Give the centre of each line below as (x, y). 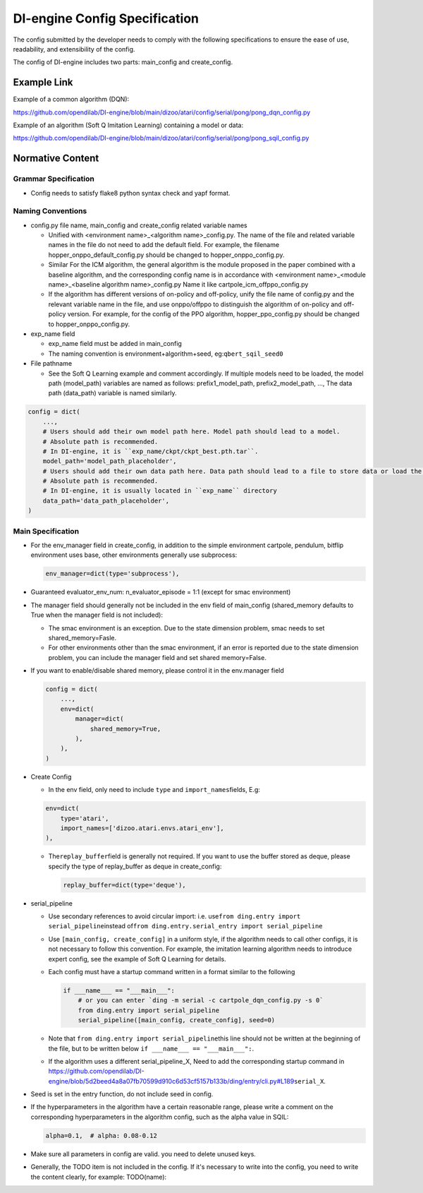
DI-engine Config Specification (106, 18)
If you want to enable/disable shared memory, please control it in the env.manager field (158, 671)
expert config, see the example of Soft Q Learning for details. (137, 959)
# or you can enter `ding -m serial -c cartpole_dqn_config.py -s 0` (201, 1000)
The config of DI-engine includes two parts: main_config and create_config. (123, 62)
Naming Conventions (50, 211)
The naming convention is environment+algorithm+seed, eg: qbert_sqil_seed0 (166, 354)
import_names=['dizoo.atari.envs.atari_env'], (142, 828)
